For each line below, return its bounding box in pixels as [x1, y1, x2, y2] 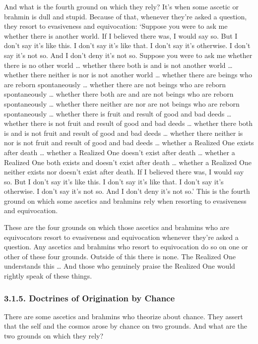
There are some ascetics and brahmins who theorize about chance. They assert [4, 311, 243, 321]
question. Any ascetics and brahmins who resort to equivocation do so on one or [4, 241, 248, 252]
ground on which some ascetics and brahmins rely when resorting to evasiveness [4, 195, 247, 206]
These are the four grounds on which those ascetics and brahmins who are [4, 222, 230, 232]
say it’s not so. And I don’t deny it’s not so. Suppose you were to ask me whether [4, 50, 253, 60]
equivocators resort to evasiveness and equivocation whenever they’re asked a [4, 231, 239, 242]
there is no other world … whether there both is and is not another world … [4, 59, 233, 70]
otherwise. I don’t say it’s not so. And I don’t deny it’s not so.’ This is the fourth [4, 186, 250, 196]
